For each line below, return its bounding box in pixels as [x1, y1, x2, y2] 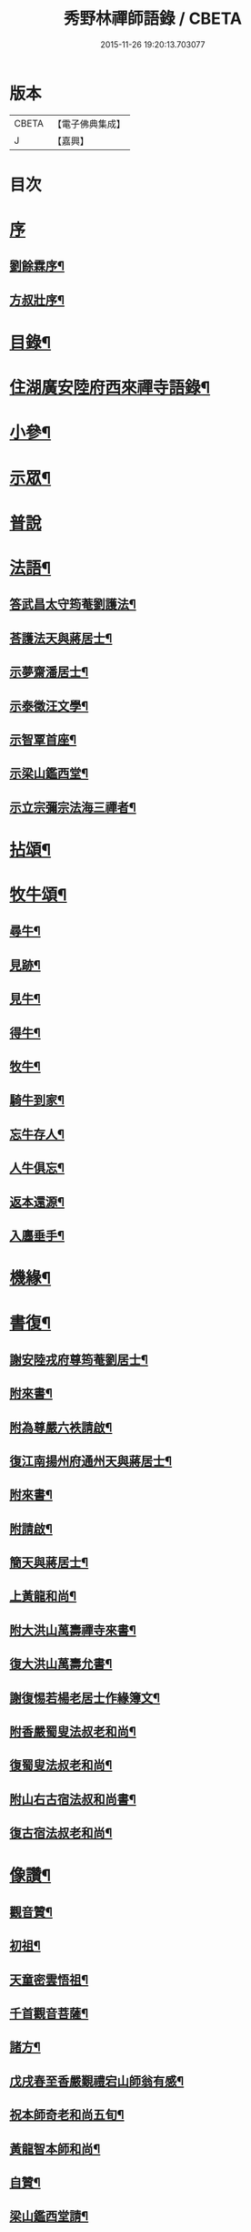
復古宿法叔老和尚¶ [9, 1826, 113, 1841]
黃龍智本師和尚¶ [9, 2141, 101, 2156]
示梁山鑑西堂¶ [9, 766, 89, 782]
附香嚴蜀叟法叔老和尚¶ [9, 1724, 136, 1740]
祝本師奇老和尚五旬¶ [9, 2107, 125, 2123]
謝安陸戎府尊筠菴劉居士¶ [9, 1352, 148, 1367]
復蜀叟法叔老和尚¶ [9, 1757, 113, 1773]
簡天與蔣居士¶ [9, 1555, 89, 1571]
